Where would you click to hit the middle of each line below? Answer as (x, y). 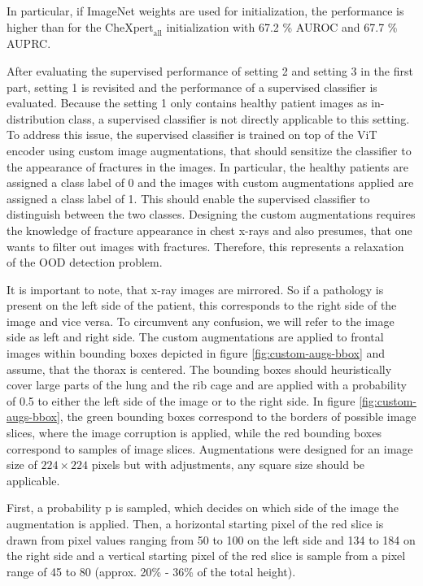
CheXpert (129, 28)
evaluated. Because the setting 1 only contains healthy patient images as (187, 103)
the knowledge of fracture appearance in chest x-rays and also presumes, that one (209, 230)
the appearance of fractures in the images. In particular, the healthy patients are (207, 166)
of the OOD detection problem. (85, 262)
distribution (36, 118)
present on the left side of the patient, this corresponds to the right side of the (202, 305)
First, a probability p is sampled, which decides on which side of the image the (203, 508)
